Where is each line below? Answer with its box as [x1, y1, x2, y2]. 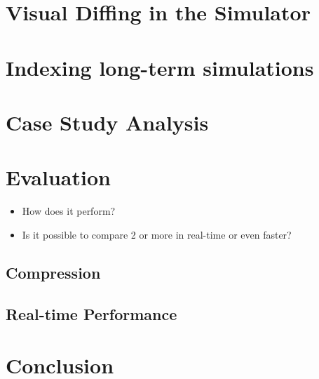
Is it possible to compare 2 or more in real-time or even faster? [22, 227, 292, 241]
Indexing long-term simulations [6, 53, 314, 81]
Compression [6, 261, 101, 283]
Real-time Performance [6, 302, 177, 324]
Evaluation [6, 163, 111, 192]
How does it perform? [22, 204, 116, 218]
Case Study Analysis [6, 107, 209, 136]
